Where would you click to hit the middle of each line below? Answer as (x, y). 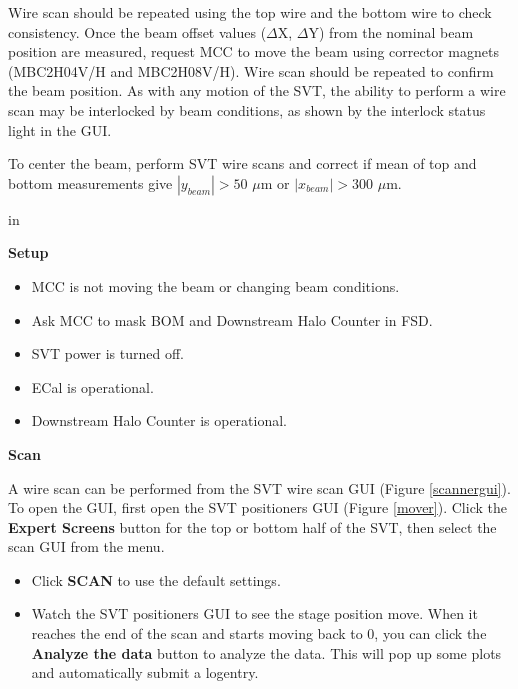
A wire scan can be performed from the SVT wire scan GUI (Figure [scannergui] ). (259, 487)
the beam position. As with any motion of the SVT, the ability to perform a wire (257, 90)
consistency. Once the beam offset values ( (137, 31)
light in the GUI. (60, 129)
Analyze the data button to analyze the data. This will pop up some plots (266, 652)
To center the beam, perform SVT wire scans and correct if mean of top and (242, 163)
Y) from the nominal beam (391, 31)
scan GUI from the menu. (86, 546)
